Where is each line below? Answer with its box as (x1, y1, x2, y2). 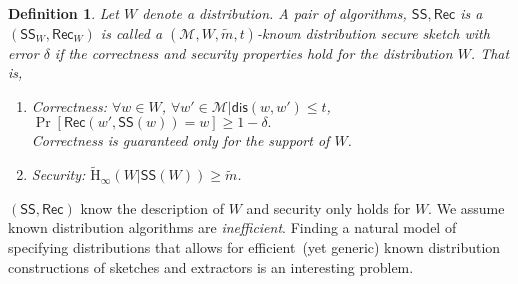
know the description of (80, 197, 225, 218)
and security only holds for (246, 197, 411, 218)
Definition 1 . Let (8, 3, 119, 23)
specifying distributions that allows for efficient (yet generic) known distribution (8, 236, 501, 257)
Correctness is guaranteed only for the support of (31, 130, 330, 151)
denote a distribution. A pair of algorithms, (142, 3, 407, 23)
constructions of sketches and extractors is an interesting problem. (8, 256, 414, 277)
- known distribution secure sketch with (256, 22, 490, 43)
